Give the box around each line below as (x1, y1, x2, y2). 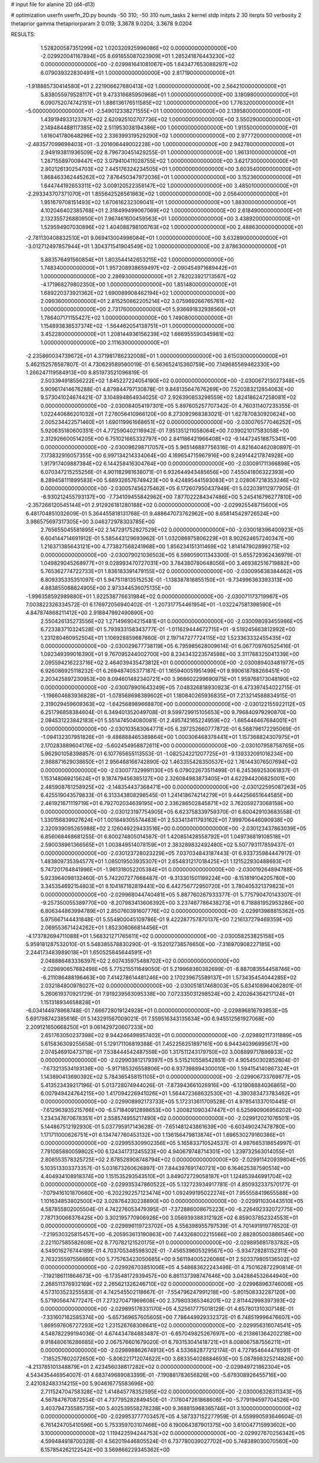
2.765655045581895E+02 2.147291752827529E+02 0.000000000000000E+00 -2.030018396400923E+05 (40, 526, 304, 533)
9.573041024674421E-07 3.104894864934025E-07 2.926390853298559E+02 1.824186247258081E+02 (40, 394, 297, 401)
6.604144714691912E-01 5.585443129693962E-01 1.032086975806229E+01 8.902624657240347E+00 (40, 535, 295, 542)
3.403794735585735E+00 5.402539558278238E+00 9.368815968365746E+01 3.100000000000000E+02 (40, 1404, 302, 1411)
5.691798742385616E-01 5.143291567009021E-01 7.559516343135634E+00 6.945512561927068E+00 (25, 1015, 275, 1023)
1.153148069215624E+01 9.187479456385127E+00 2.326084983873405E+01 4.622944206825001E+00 (40, 775, 295, 782)
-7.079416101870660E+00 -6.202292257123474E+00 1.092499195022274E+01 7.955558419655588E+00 (40, 1189, 299, 1196)
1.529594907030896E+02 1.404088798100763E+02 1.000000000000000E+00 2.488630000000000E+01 (40, 223, 304, 230)
